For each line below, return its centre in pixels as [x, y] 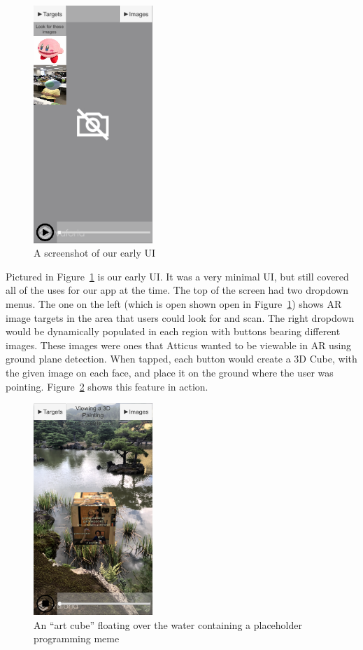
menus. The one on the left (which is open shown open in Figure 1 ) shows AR [174, 303]
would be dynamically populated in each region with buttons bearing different [173, 331]
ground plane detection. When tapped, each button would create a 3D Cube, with [181, 359]
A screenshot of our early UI [95, 253]
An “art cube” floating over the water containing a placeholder [168, 624]
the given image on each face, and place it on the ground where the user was [170, 372]
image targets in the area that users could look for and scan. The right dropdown [180, 317]
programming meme [77, 638]
